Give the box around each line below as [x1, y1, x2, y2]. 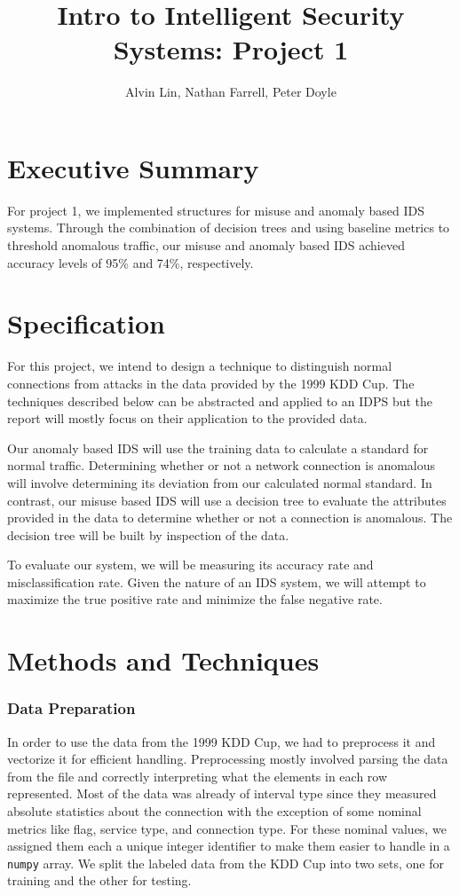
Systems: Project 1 [113, 31, 349, 67]
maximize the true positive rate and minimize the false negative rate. [7, 590, 383, 608]
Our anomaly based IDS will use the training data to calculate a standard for [7, 438, 429, 457]
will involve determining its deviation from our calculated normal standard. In [7, 473, 432, 491]
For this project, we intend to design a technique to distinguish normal [7, 357, 392, 375]
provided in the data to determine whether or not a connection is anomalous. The [7, 508, 453, 527]
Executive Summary [7, 149, 259, 185]
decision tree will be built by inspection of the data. [7, 525, 289, 544]
